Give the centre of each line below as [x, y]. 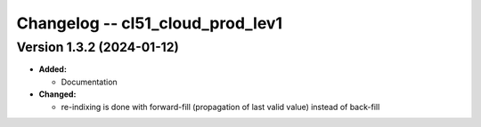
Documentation [89, 82]
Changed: [57, 94]
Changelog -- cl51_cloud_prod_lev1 [150, 23]
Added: [53, 69]
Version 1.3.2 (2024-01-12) [98, 47]
